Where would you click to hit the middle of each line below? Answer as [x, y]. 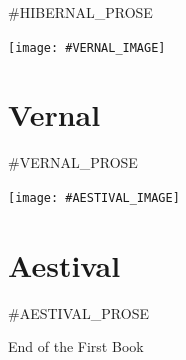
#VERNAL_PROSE [73, 162]
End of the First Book [76, 346]
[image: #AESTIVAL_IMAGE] [94, 197]
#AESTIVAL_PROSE [78, 312]
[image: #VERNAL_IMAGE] [87, 47]
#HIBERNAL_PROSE [80, 12]
